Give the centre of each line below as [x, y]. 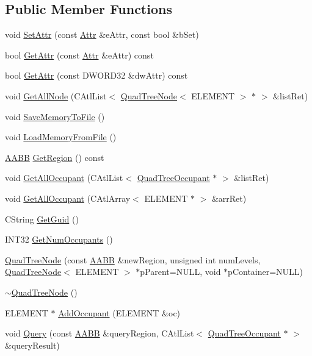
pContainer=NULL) [266, 272]
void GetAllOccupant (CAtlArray [68, 198]
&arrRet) [229, 198]
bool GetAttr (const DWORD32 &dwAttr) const [96, 75]
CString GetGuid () [42, 219]
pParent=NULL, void [180, 272]
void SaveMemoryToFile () [55, 116]
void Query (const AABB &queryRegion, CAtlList [100, 333]
